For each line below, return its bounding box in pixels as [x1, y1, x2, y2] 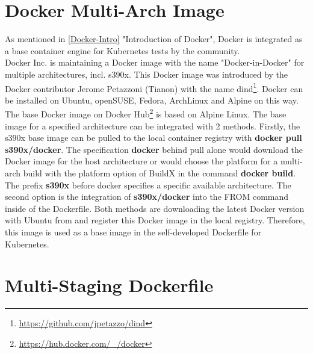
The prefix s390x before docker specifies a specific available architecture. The [5, 178, 291, 191]
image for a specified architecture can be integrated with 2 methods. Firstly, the [5, 119, 300, 132]
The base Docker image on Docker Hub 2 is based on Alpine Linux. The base [5, 106, 287, 120]
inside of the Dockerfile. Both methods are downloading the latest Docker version [5, 202, 305, 214]
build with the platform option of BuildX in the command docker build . [23, 166, 296, 179]
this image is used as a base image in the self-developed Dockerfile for [5, 225, 262, 238]
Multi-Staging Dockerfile [5, 273, 214, 297]
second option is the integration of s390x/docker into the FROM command [5, 190, 289, 203]
